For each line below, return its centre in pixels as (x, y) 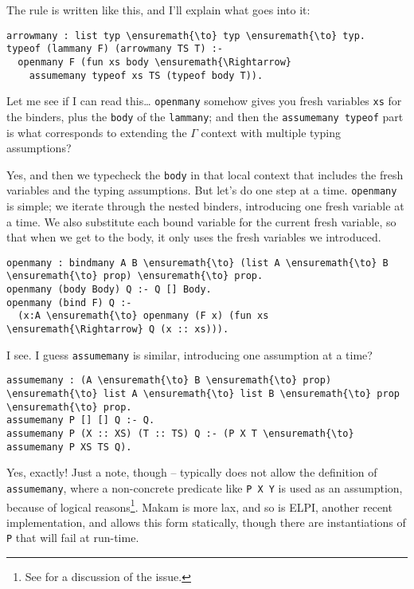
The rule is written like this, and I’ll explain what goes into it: (158, 10)
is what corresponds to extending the (97, 132)
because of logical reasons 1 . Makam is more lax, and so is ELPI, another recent (199, 505)
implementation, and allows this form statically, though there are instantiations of (206, 522)
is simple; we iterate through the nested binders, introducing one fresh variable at (205, 206)
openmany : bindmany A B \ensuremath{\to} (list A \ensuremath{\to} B (197, 263)
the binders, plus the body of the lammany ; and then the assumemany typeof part (205, 116)
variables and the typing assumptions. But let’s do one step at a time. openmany (202, 190)
